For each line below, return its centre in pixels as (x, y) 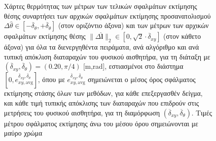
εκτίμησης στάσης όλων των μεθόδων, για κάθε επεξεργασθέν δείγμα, (103, 93)
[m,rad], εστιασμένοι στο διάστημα (133, 66)
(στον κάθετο (182, 36)
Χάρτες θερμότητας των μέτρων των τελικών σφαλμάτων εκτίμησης (101, 6)
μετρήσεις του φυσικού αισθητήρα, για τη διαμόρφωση (82, 112)
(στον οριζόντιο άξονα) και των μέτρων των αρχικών (133, 25)
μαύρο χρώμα (23, 133)
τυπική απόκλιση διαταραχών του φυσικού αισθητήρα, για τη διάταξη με (107, 56)
